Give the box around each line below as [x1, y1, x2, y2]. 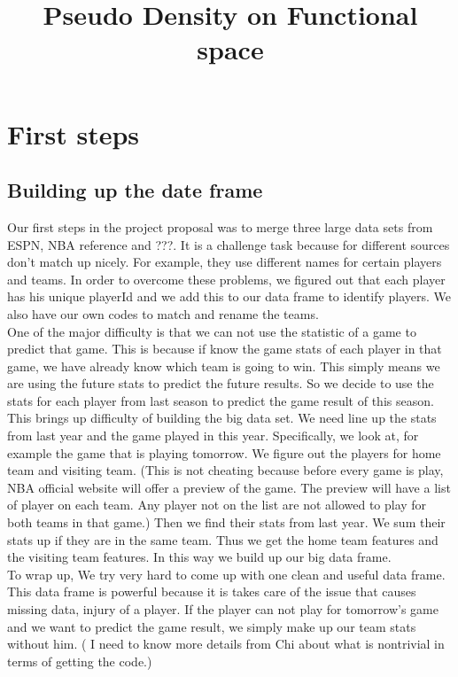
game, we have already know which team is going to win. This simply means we [7, 356, 440, 375]
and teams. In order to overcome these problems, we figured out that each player [7, 269, 446, 288]
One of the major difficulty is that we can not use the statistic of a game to [7, 322, 416, 340]
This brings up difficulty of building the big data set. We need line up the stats [7, 409, 437, 427]
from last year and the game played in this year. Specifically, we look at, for [7, 426, 419, 445]
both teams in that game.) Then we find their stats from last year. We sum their [7, 513, 446, 532]
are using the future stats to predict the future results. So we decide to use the [7, 374, 434, 393]
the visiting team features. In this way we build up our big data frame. [7, 548, 392, 566]
